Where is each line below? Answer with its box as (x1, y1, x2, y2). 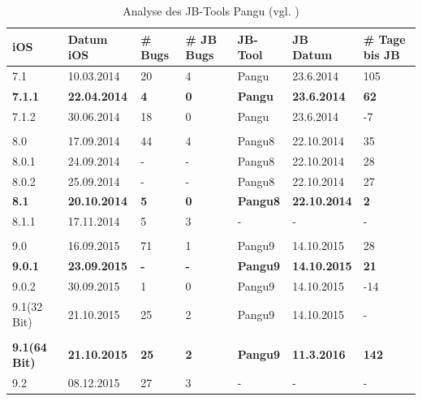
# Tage (363, 30, 406, 47)
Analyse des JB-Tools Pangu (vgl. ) (123, 2, 299, 19)
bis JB (363, 46, 400, 63)
